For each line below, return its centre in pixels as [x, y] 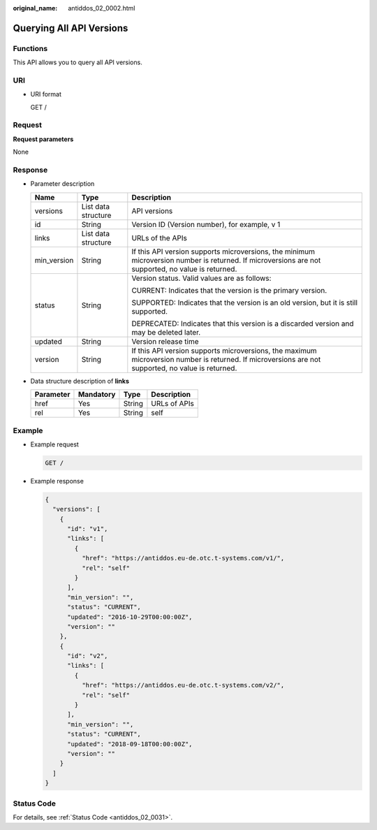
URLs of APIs [173, 404]
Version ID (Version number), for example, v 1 [206, 224]
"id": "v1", [88, 529]
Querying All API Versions [71, 28]
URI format [46, 94]
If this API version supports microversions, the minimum [223, 252]
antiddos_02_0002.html [102, 8]
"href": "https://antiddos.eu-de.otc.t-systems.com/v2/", [183, 685]
